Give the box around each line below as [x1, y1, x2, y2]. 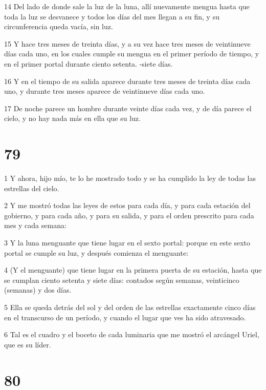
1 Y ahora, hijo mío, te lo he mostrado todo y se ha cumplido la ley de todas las [4, 173, 256, 183]
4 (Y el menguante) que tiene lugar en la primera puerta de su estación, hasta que [4, 264, 262, 275]
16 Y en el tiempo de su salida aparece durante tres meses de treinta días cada [4, 75, 251, 86]
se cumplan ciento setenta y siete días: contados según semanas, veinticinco [4, 274, 239, 285]
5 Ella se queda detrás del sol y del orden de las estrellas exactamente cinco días [4, 302, 256, 312]
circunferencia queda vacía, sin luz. [4, 21, 113, 32]
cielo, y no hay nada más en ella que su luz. [4, 113, 141, 124]
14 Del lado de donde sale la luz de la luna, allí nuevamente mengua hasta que [4, 1, 250, 11]
